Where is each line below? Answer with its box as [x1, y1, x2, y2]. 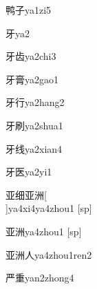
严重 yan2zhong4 [6, 270, 74, 285]
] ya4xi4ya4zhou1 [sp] [6, 201, 92, 215]
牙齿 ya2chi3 [6, 49, 56, 63]
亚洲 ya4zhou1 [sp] [6, 224, 82, 238]
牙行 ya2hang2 [6, 95, 65, 109]
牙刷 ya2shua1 [6, 118, 63, 132]
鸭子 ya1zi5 [6, 3, 52, 17]
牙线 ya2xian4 [6, 141, 63, 156]
